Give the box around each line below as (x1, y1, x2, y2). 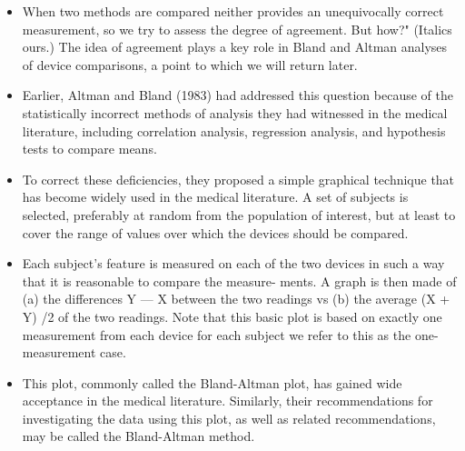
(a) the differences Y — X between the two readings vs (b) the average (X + (22, 289, 450, 308)
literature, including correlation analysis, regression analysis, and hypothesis (22, 121, 446, 140)
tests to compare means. (22, 139, 157, 158)
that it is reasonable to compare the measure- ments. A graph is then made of (22, 271, 457, 290)
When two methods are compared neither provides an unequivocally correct (22, 2, 444, 20)
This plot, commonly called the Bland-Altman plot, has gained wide (22, 373, 402, 392)
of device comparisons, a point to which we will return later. (22, 55, 358, 74)
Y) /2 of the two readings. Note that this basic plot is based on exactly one (22, 306, 442, 326)
